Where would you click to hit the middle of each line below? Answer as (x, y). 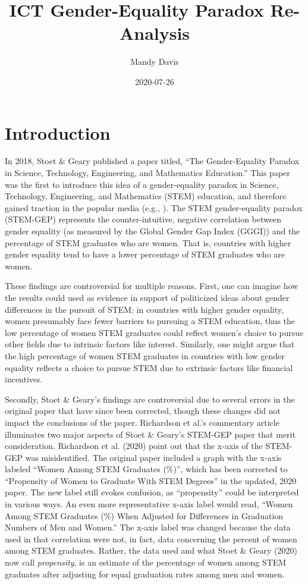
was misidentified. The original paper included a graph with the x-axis (153, 457)
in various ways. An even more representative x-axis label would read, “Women (149, 504)
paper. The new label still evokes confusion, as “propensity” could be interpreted (152, 492)
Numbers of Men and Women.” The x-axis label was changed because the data (148, 527)
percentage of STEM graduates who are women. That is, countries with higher (148, 242)
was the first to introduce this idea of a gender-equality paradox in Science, (142, 184)
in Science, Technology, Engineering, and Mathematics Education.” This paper (147, 173)
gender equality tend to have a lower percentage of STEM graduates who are (145, 254)
